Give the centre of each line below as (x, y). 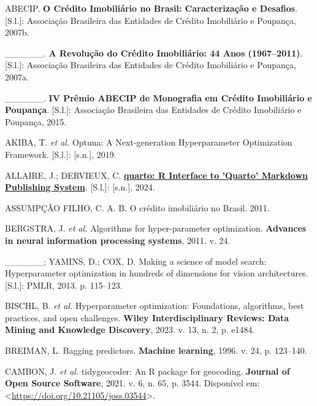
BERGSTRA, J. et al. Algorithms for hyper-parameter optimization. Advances (156, 228)
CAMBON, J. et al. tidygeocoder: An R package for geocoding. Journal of (147, 371)
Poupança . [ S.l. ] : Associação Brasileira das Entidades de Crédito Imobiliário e (153, 110)
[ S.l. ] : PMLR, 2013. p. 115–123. (64, 285)
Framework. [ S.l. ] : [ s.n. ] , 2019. (61, 154)
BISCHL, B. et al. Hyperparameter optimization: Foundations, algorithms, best (155, 306)
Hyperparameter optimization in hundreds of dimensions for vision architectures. (157, 273)
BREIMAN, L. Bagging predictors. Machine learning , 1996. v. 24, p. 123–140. (156, 350)
